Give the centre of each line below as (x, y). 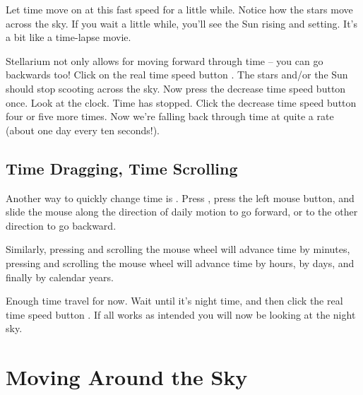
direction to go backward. (61, 225)
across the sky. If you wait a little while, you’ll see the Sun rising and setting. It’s (181, 23)
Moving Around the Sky (127, 377)
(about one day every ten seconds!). (83, 130)
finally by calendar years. (60, 277)
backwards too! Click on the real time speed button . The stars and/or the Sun (177, 75)
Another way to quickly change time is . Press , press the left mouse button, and (180, 197)
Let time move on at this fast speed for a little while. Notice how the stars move (179, 9)
